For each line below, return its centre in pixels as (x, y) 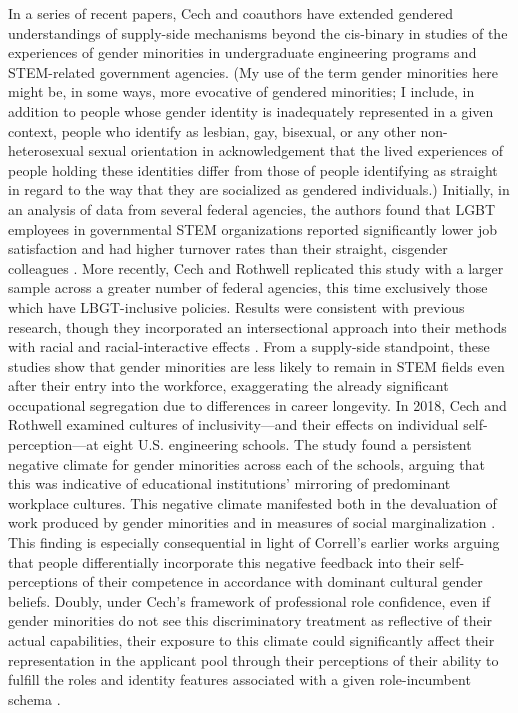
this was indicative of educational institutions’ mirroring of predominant (229, 483)
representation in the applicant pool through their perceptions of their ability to (253, 659)
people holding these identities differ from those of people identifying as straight (253, 169)
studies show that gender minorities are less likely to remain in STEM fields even (256, 365)
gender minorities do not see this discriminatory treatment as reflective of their (250, 620)
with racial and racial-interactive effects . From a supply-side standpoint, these (249, 346)
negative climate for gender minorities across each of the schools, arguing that (246, 463)
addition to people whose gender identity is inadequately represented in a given (251, 110)
